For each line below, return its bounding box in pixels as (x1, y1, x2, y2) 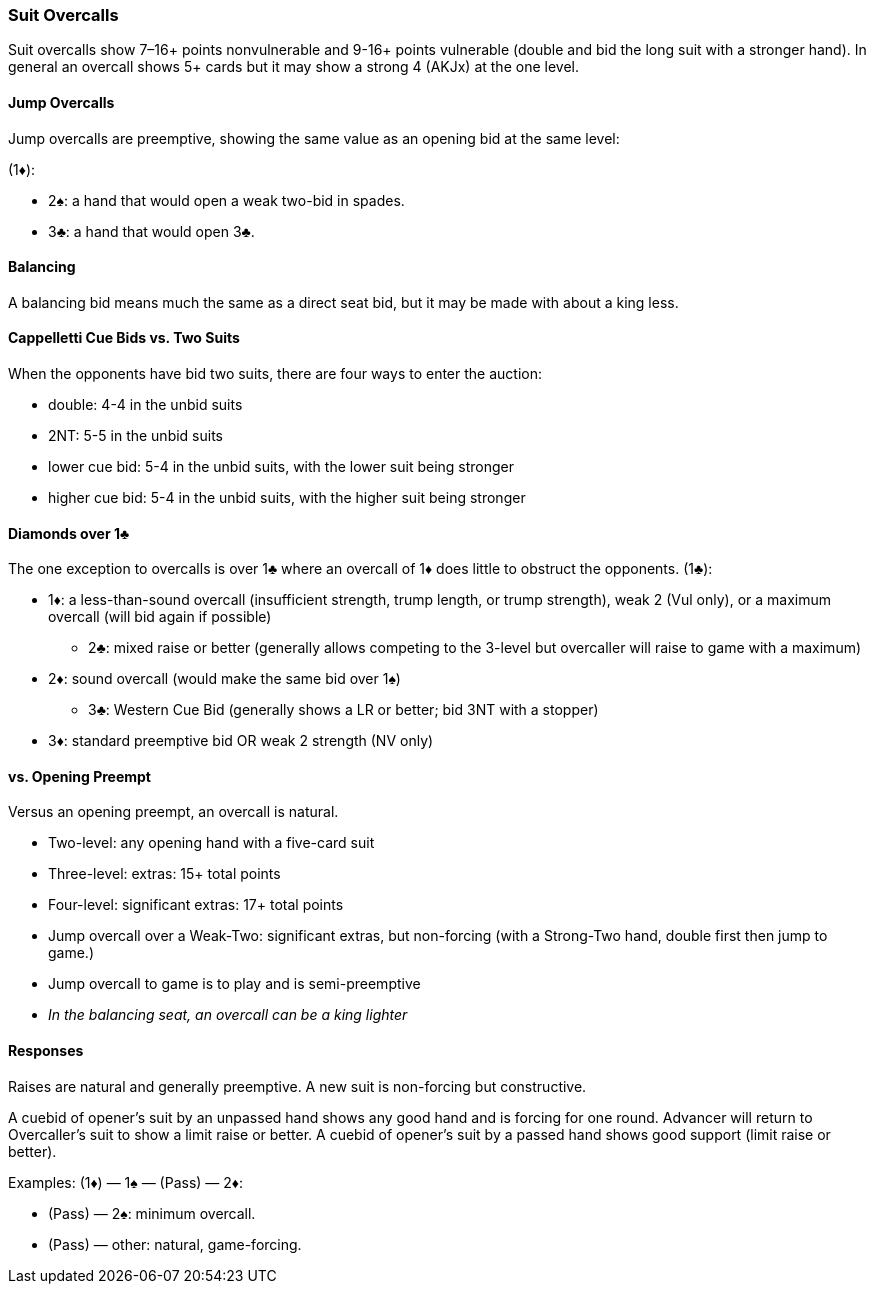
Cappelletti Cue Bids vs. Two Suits (8, 329, 240, 347)
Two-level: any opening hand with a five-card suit (48, 834, 375, 852)
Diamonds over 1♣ (8, 524, 130, 542)
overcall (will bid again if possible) (48, 608, 272, 626)
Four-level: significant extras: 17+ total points (48, 896, 344, 914)
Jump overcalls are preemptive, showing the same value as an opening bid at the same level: (8, 129, 620, 147)
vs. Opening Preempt (8, 767, 151, 785)
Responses (8, 1042, 84, 1060)
